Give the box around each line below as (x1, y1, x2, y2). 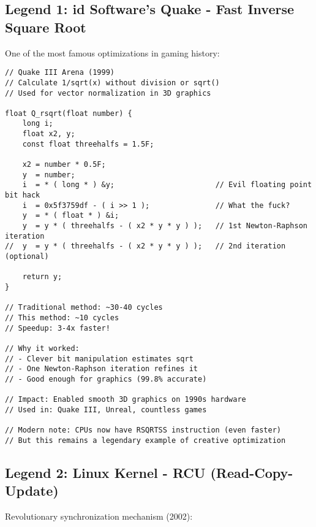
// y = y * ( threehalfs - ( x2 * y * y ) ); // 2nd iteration (5, 242, 286, 251)
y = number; (22, 170, 75, 179)
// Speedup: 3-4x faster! (5, 323, 110, 333)
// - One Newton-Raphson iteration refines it (5, 364, 198, 374)
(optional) (5, 252, 49, 261)
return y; (22, 272, 62, 282)
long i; (22, 119, 53, 128)
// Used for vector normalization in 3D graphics (5, 88, 211, 98)
